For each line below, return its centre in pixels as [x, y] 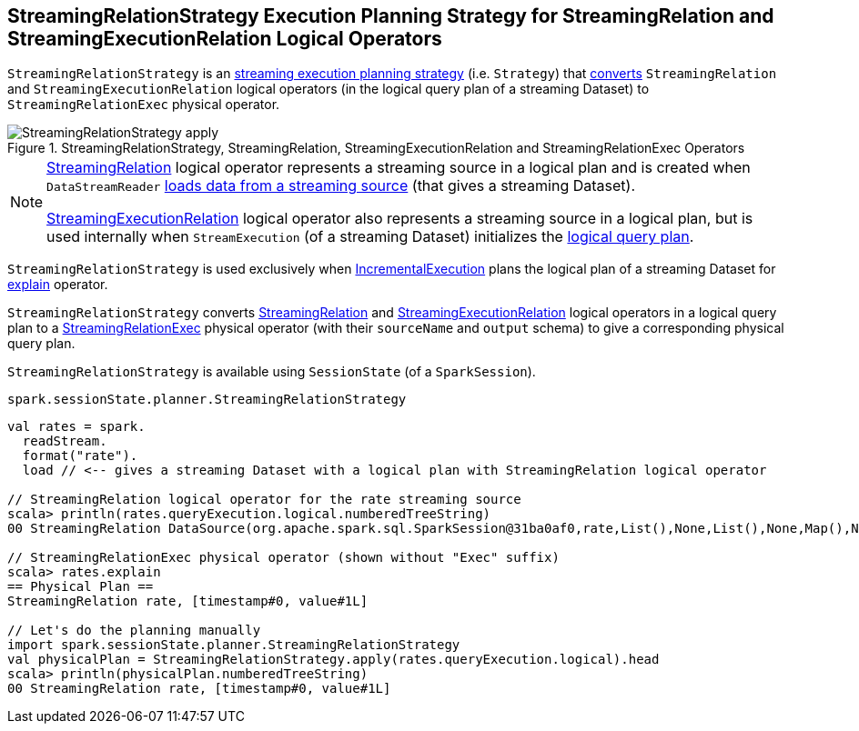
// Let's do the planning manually [134, 631]
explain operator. [58, 285]
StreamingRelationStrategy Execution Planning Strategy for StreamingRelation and [391, 16]
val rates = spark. [76, 427]
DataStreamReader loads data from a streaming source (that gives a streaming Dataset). [341, 186]
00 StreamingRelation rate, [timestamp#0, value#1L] [199, 689]
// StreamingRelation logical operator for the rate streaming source [264, 500]
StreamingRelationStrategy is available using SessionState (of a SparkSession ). [272, 372]
